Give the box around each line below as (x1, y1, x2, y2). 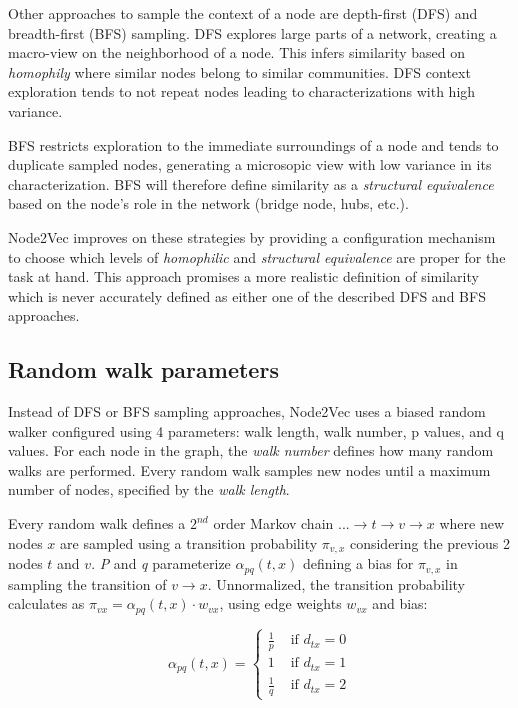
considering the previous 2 (349, 532, 511, 553)
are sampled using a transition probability (60, 532, 318, 553)
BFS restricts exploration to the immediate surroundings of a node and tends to (8, 134, 499, 155)
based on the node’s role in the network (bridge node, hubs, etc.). (8, 193, 409, 214)
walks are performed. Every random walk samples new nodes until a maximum (8, 459, 491, 480)
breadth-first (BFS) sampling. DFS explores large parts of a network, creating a (8, 22, 497, 43)
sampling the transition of (8, 573, 167, 594)
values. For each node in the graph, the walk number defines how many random (8, 440, 494, 461)
